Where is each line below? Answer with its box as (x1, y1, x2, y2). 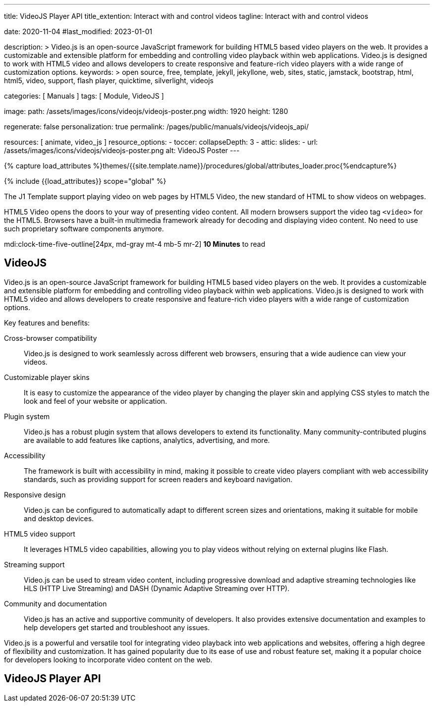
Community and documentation (4, 599, 107, 608)
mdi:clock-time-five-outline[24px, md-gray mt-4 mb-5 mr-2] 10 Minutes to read (4, 240, 266, 248)
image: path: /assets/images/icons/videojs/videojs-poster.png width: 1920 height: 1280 (4, 107, 288, 115)
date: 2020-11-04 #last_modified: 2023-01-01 (4, 27, 153, 36)
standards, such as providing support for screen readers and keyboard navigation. (24, 475, 293, 484)
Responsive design (4, 490, 66, 499)
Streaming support (4, 560, 65, 569)
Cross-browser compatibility (4, 333, 97, 342)
